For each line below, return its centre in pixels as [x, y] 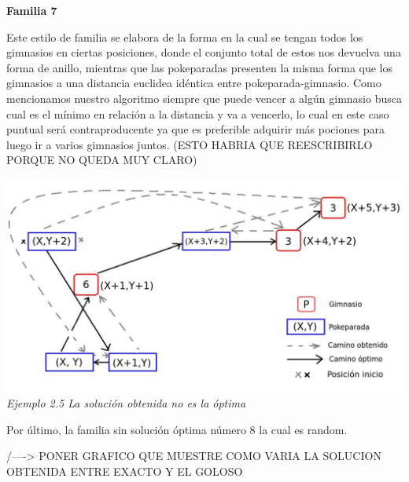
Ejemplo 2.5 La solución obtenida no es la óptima [126, 403]
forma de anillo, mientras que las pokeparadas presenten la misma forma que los [200, 67]
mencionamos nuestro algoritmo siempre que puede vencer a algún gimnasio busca [204, 98]
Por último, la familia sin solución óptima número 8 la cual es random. [177, 429]
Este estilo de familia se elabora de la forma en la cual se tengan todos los [185, 37]
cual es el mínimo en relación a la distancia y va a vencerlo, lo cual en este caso [198, 113]
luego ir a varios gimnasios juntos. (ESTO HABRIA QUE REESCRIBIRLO [190, 144]
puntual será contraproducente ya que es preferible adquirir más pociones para [195, 129]
